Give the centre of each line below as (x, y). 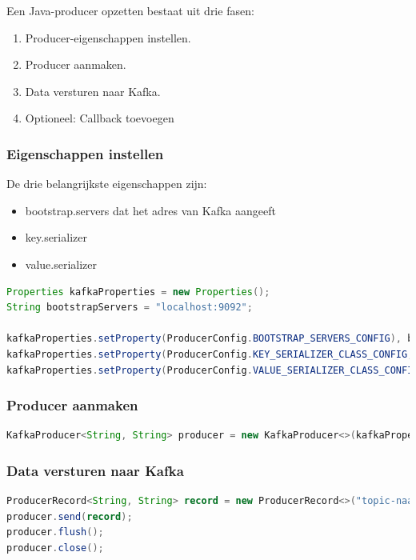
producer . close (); (55, 548)
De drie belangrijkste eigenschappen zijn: (107, 184)
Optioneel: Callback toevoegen (100, 118)
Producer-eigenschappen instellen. (108, 37)
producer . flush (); (55, 532)
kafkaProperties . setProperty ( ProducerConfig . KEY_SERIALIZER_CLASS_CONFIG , (210, 354)
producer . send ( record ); (70, 516)
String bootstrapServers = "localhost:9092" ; (130, 308)
